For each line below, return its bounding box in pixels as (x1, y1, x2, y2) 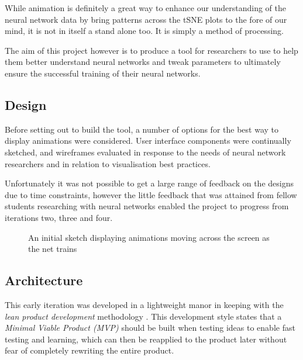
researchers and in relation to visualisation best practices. (5, 157, 211, 169)
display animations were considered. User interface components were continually (5, 134, 291, 147)
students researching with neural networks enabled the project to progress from (5, 200, 289, 212)
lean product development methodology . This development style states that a (5, 310, 282, 322)
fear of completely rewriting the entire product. (5, 344, 174, 356)
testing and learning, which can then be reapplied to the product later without (5, 333, 287, 345)
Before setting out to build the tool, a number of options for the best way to (5, 123, 278, 135)
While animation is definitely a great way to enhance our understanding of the (5, 2, 286, 13)
